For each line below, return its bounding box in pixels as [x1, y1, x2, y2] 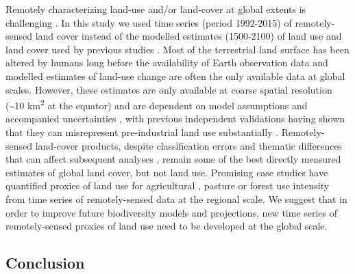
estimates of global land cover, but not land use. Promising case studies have [5, 165, 328, 179]
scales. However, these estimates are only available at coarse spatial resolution [5, 82, 332, 96]
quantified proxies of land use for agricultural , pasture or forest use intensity [5, 178, 330, 193]
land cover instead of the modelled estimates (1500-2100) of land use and [35, 29, 342, 43]
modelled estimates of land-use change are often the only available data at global [5, 68, 345, 83]
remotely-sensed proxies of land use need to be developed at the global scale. [5, 219, 328, 233]
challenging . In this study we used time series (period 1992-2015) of [5, 15, 292, 29]
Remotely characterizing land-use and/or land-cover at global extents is [5, 2, 306, 16]
